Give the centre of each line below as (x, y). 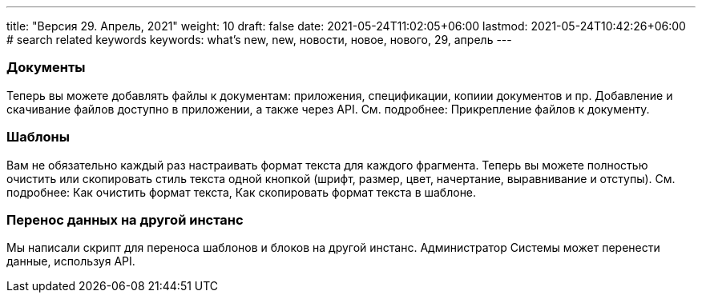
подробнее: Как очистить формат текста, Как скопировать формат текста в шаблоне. (242, 192)
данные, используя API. (71, 261)
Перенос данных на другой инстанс (125, 219)
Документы (46, 68)
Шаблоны (38, 137)
